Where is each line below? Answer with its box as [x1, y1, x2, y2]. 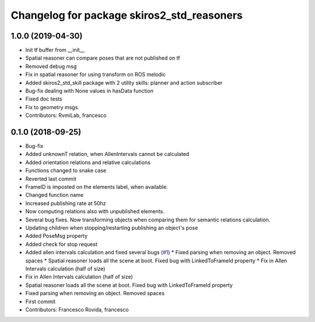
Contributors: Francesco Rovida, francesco [25, 306, 129, 313]
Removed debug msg [25, 63, 77, 70]
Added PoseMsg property [25, 233, 87, 240]
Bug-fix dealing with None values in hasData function [25, 88, 154, 95]
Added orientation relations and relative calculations [25, 158, 151, 166]
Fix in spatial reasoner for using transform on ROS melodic [25, 71, 166, 78]
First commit [25, 298, 55, 305]
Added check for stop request [25, 240, 97, 248]
